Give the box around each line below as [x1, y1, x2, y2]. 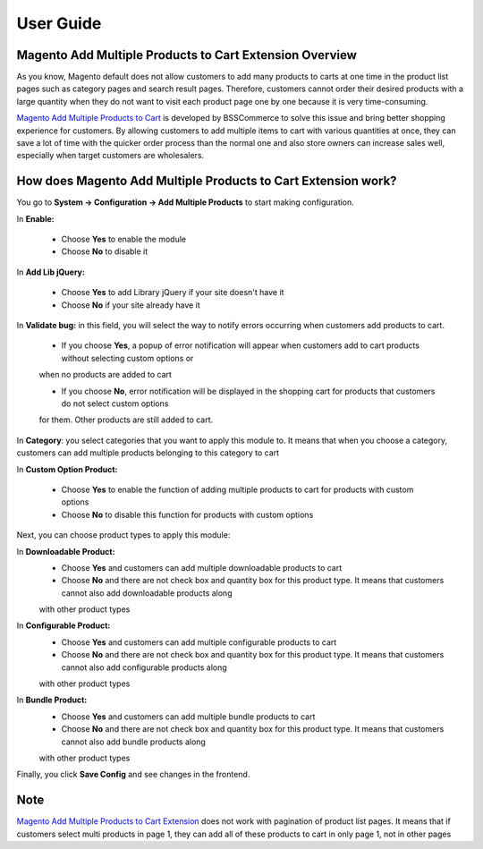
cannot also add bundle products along [61, 736, 206, 747]
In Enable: [16, 213, 55, 224]
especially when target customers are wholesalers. [16, 150, 205, 161]
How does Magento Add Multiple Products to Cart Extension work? [16, 174, 397, 189]
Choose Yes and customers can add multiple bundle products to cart [61, 711, 316, 722]
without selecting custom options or [61, 352, 194, 363]
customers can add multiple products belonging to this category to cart [16, 447, 280, 458]
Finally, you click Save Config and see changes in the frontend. [16, 769, 250, 780]
